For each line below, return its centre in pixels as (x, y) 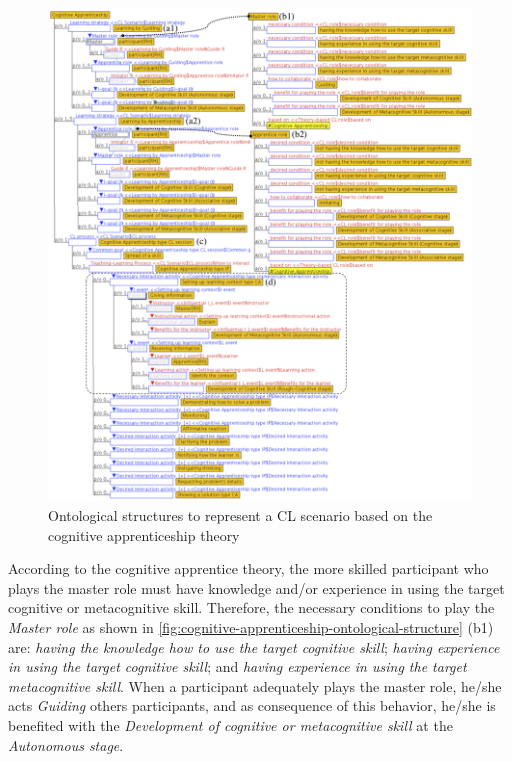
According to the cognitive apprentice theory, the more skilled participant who (248, 568)
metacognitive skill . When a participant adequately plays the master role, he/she (255, 685)
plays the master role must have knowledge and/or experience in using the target (256, 587)
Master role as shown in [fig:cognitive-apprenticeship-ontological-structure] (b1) (251, 626)
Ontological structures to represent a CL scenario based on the (240, 514)
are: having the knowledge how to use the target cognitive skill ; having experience (254, 646)
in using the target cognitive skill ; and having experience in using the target (237, 666)
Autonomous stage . (66, 744)
